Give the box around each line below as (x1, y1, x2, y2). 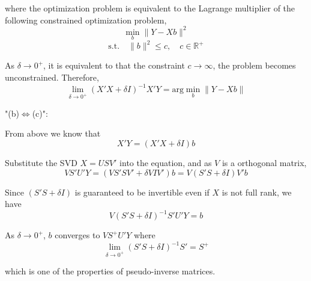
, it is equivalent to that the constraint (43, 59, 185, 72)
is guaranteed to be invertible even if (74, 185, 210, 198)
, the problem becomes (213, 59, 296, 72)
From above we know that (5, 127, 101, 140)
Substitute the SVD (5, 156, 77, 169)
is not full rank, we (222, 185, 292, 198)
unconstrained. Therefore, (5, 71, 99, 83)
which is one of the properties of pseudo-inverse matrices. (5, 265, 216, 277)
